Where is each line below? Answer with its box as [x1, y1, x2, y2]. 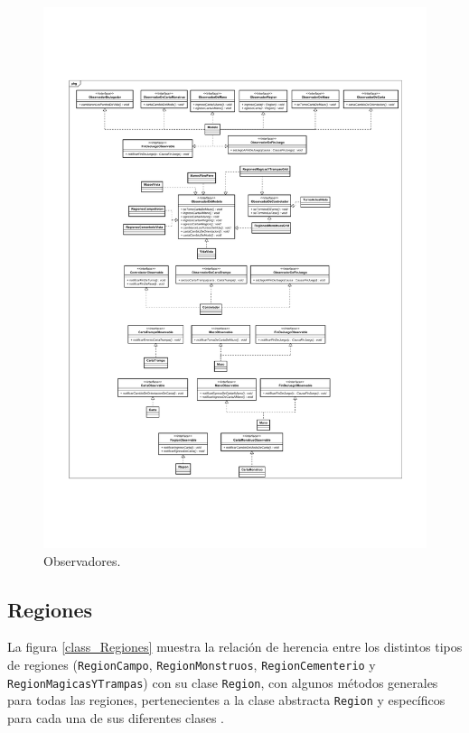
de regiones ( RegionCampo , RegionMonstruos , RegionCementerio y [7, 655, 376, 674]
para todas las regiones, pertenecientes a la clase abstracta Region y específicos [7, 691, 446, 710]
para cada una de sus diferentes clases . [7, 709, 224, 728]
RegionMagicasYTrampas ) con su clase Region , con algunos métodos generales [7, 673, 438, 691]
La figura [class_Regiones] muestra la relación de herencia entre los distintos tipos [7, 637, 463, 656]
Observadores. [43, 551, 121, 570]
